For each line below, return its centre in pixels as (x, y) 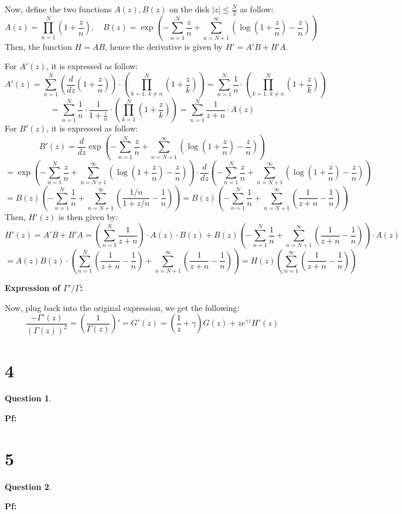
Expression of (33, 288)
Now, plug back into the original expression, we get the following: (122, 307)
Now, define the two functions (58, 9)
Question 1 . (28, 398)
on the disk (190, 9)
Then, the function (38, 46)
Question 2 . (28, 486)
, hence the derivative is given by (163, 46)
